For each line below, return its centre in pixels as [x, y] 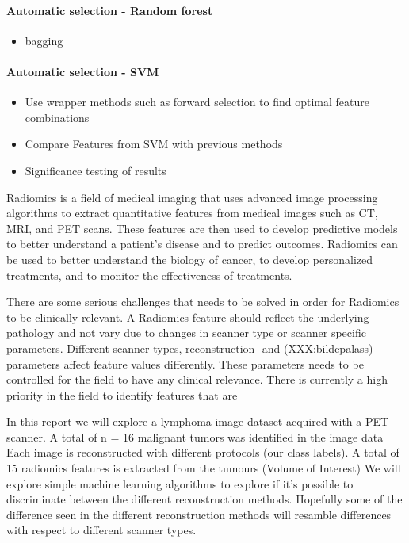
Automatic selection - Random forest [110, 10]
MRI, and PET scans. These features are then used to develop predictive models [202, 228]
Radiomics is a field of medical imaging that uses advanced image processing [192, 197]
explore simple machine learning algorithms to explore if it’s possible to [180, 483]
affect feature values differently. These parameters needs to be [214, 363]
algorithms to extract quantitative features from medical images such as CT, [192, 213]
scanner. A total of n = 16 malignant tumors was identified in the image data [195, 436]
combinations [57, 117]
